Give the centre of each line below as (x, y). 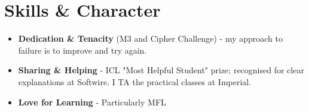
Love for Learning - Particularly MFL (92, 102)
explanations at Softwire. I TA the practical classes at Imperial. (135, 81)
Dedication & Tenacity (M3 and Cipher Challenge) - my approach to (151, 38)
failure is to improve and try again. (82, 50)
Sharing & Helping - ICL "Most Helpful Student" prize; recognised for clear (161, 70)
